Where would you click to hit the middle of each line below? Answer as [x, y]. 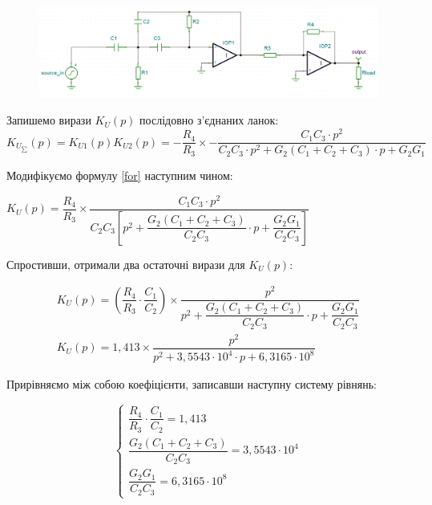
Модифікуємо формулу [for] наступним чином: [120, 175]
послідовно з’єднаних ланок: [209, 120]
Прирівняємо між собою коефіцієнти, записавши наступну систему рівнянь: [192, 384]
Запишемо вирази [49, 120]
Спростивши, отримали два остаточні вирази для [126, 264]
